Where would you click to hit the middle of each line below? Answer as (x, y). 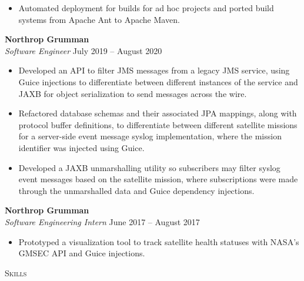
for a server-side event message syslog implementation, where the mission (150, 136)
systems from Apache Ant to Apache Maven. (99, 19)
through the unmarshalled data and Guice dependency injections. (136, 190)
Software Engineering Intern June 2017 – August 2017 (102, 221)
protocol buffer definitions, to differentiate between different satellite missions (158, 124)
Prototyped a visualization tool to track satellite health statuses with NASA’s (159, 241)
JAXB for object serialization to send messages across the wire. (133, 93)
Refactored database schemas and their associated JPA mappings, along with (158, 113)
